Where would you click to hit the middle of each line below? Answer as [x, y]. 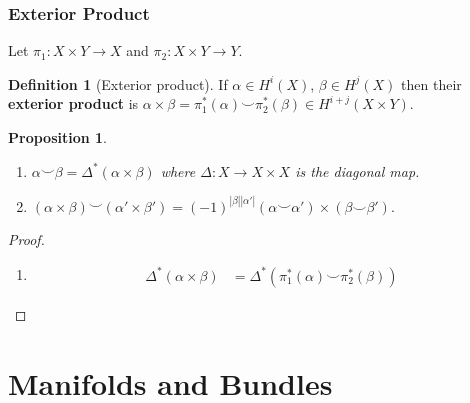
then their [431, 83]
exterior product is [73, 103]
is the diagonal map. [357, 170]
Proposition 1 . [57, 137]
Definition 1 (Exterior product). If [118, 83]
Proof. [26, 238]
